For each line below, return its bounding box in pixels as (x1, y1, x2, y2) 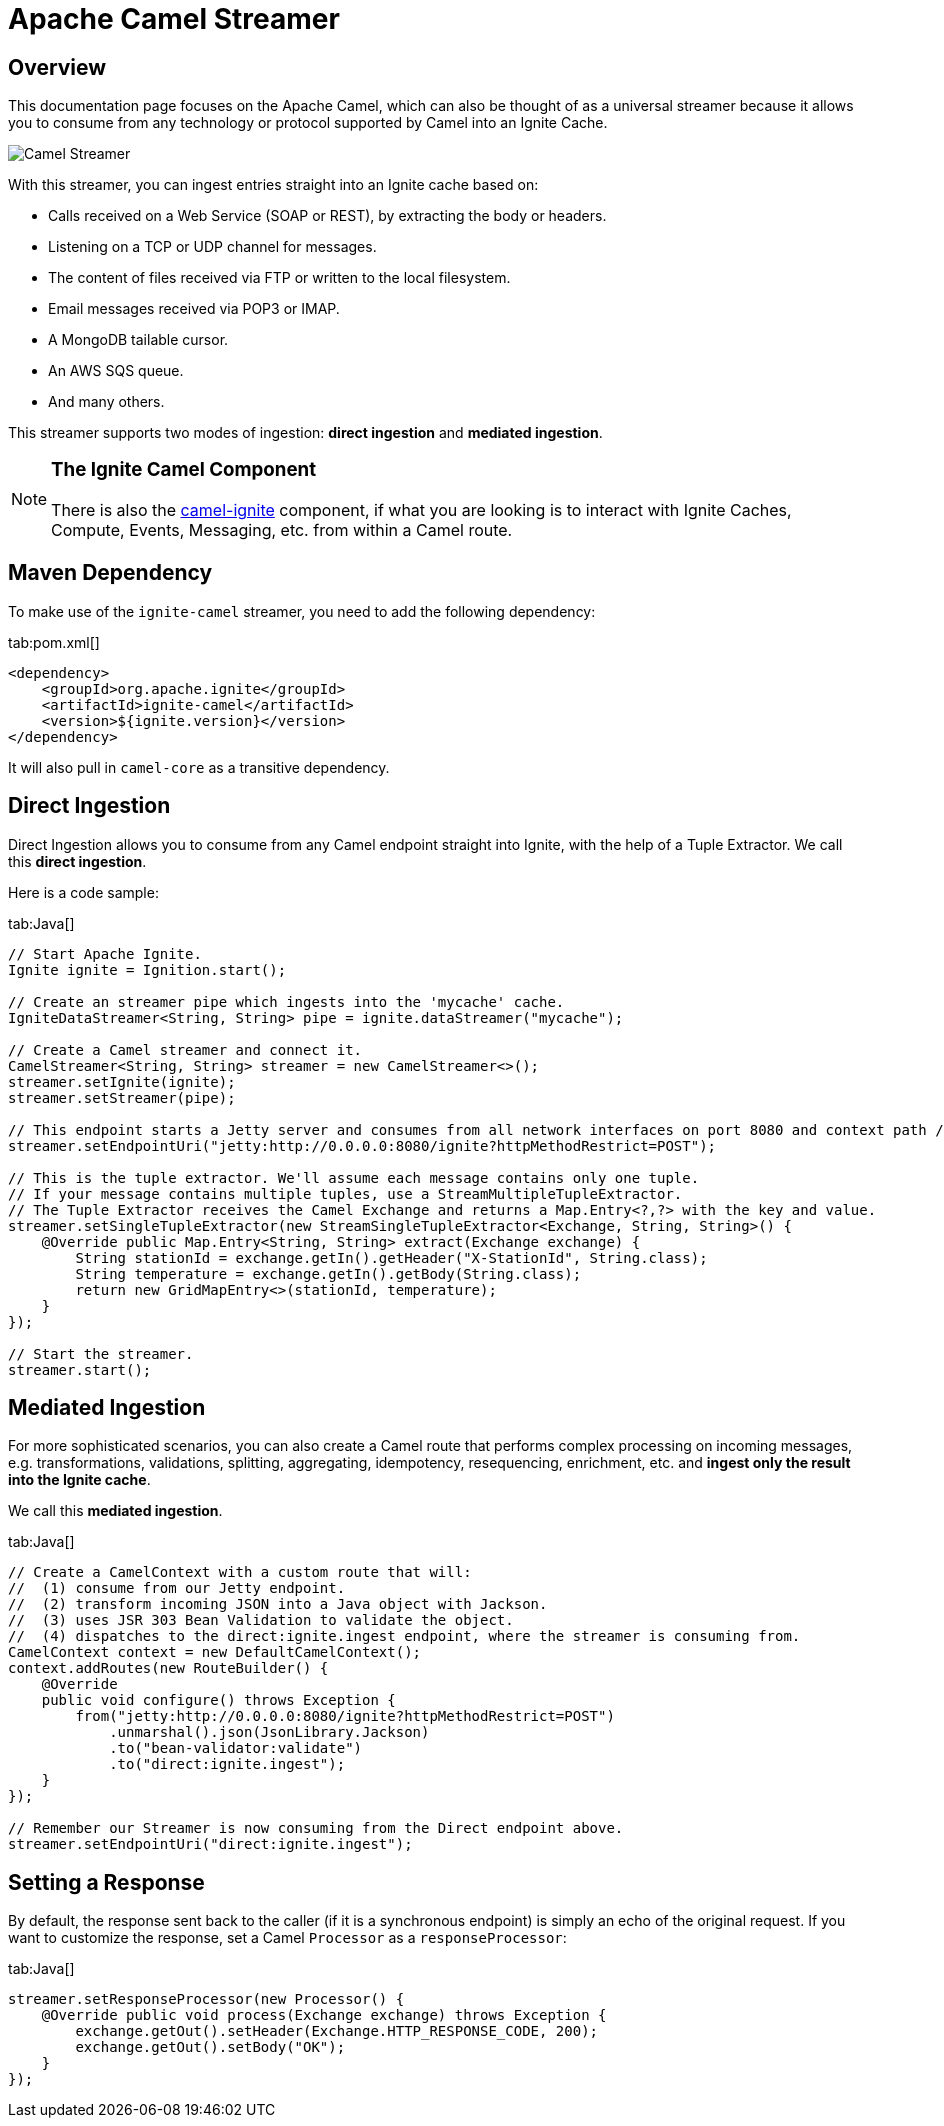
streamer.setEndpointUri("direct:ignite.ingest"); (8, 1836, 413, 1853)
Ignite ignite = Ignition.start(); (8, 961, 287, 978)
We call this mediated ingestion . (8, 1502, 223, 1520)
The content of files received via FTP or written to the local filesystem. (48, 269, 511, 287)
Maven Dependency (8, 560, 213, 586)
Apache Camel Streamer (8, 2, 340, 36)
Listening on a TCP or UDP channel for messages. (48, 238, 377, 256)
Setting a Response (8, 1869, 205, 1895)
